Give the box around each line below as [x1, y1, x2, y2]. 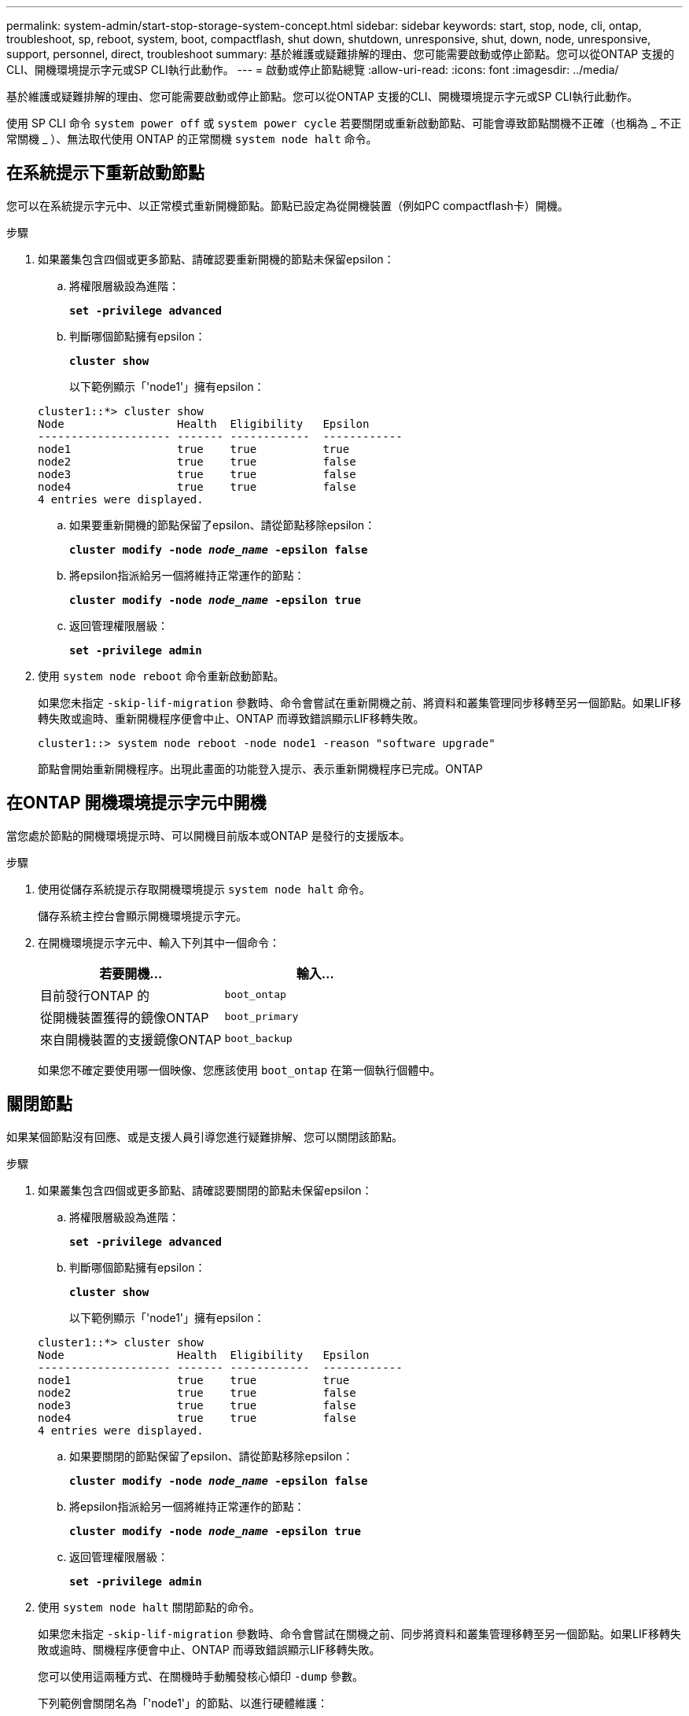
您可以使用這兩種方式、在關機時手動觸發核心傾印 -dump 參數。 [38, 1669, 364, 1683]
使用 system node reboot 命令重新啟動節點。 [38, 668, 285, 683]
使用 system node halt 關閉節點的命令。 [38, 1600, 260, 1614]
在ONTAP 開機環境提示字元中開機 [6, 793, 267, 813]
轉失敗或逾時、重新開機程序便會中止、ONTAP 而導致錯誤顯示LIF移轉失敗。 [38, 711, 425, 725]
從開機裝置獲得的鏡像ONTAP [40, 1009, 209, 1026]
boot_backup [224, 1033, 293, 1045]
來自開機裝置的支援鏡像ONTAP [40, 1031, 222, 1048]
